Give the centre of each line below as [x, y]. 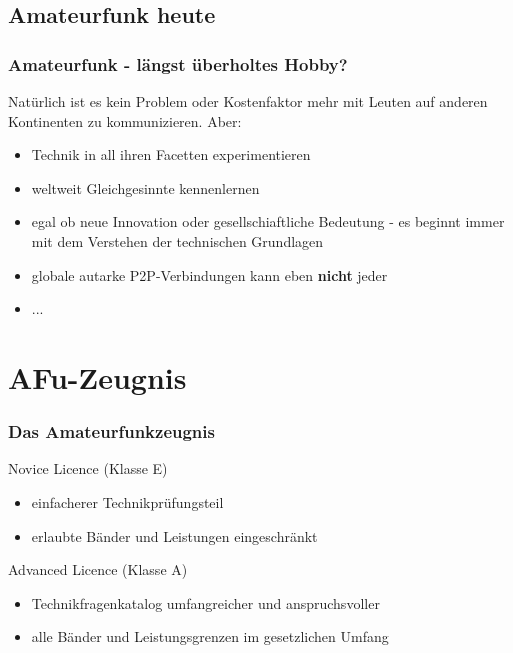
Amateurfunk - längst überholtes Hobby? [178, 63]
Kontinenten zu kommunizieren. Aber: [125, 120]
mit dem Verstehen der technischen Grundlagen [177, 240]
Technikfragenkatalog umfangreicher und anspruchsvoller [205, 602]
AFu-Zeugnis [97, 376]
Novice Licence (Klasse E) [88, 468]
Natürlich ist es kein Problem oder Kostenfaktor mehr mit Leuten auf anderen [248, 101]
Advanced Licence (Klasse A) [98, 569]
